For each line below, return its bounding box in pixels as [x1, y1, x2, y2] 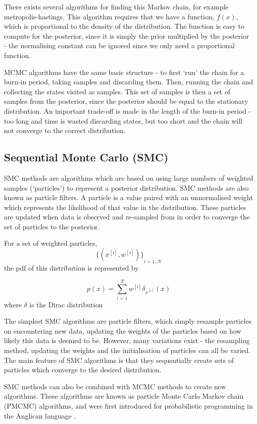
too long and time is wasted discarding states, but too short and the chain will [4, 115, 243, 126]
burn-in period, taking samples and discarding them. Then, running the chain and [4, 76, 253, 87]
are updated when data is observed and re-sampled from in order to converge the [4, 212, 250, 222]
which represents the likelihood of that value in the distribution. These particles [4, 202, 247, 212]
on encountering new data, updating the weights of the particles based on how [4, 325, 242, 336]
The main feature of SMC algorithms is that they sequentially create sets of [4, 354, 234, 365]
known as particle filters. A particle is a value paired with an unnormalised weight [4, 192, 253, 203]
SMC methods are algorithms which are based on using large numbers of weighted [4, 172, 254, 183]
